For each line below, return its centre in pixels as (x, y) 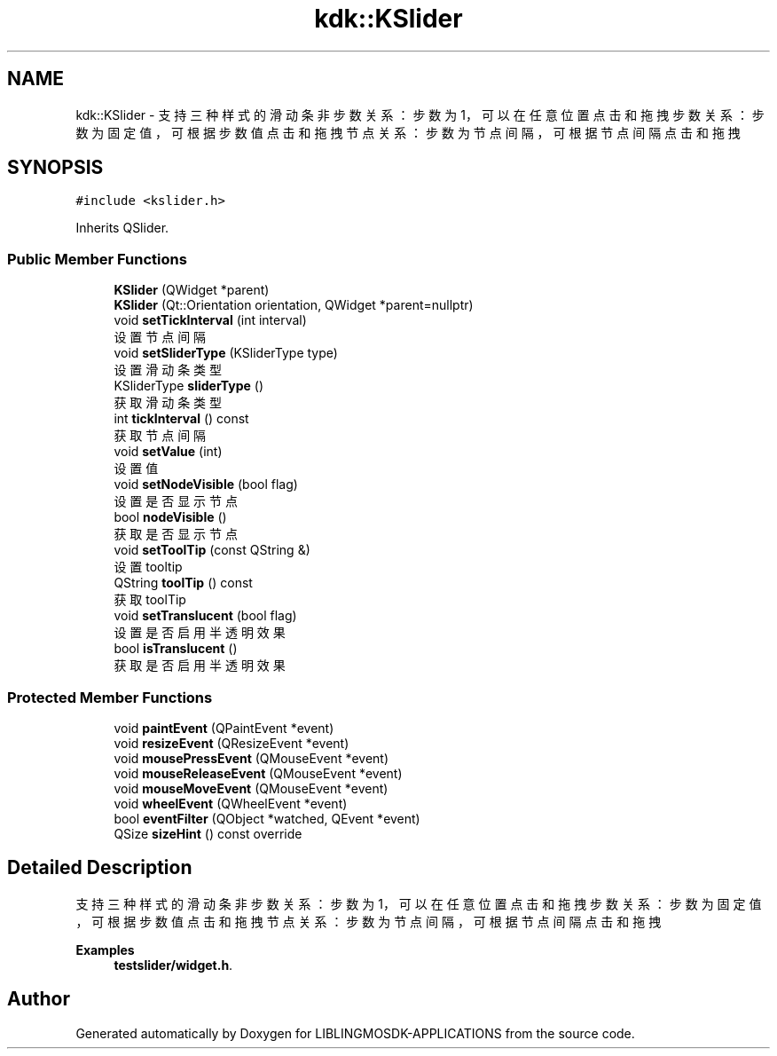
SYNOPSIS (55, 168)
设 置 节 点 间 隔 (160, 337)
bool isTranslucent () (176, 649)
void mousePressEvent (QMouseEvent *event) (251, 758)
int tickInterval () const (181, 419)
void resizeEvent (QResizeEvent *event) (232, 743)
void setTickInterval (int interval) (210, 320)
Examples (105, 950)
